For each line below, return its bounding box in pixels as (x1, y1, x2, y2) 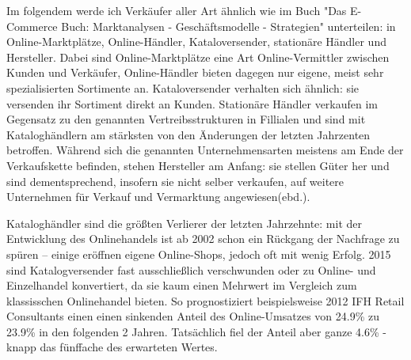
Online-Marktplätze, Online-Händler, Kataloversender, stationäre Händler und (6, 33, 386, 50)
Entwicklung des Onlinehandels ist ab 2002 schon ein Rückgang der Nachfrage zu (6, 230, 400, 247)
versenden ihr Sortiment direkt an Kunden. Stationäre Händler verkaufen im (6, 95, 379, 112)
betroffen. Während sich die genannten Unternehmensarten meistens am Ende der (6, 142, 404, 158)
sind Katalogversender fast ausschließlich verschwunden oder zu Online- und (6, 261, 376, 278)
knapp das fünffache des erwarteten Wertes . (6, 339, 218, 355)
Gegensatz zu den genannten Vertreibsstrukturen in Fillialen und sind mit (6, 111, 366, 127)
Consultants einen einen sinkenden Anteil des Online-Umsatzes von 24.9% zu (6, 308, 379, 324)
